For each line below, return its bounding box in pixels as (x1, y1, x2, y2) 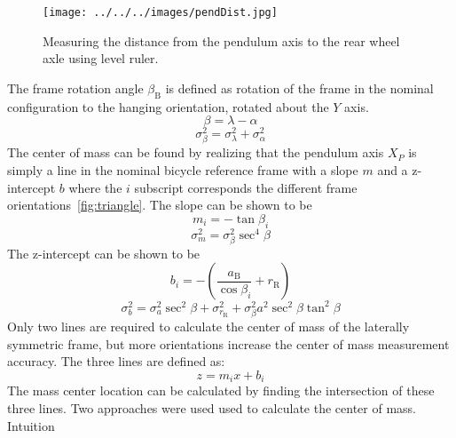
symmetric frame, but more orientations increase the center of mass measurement (7, 334, 450, 353)
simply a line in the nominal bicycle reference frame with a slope (7, 161, 358, 179)
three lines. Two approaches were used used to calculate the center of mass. (7, 398, 416, 417)
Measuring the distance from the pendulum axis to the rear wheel (43, 31, 400, 50)
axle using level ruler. (43, 49, 159, 68)
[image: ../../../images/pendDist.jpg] (43, 6, 278, 19)
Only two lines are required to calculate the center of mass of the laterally (7, 317, 410, 336)
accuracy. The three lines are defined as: (7, 352, 225, 370)
